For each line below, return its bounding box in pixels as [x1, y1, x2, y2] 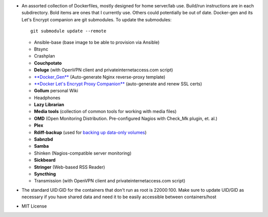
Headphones [34, 95, 61, 101]
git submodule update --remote [30, 28, 107, 34]
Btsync [34, 46, 49, 52]
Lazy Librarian [34, 102, 65, 108]
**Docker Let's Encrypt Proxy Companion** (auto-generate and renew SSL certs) [34, 81, 202, 87]
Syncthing [34, 171, 56, 177]
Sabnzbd [34, 136, 53, 142]
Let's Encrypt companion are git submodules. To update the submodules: [21, 16, 172, 22]
